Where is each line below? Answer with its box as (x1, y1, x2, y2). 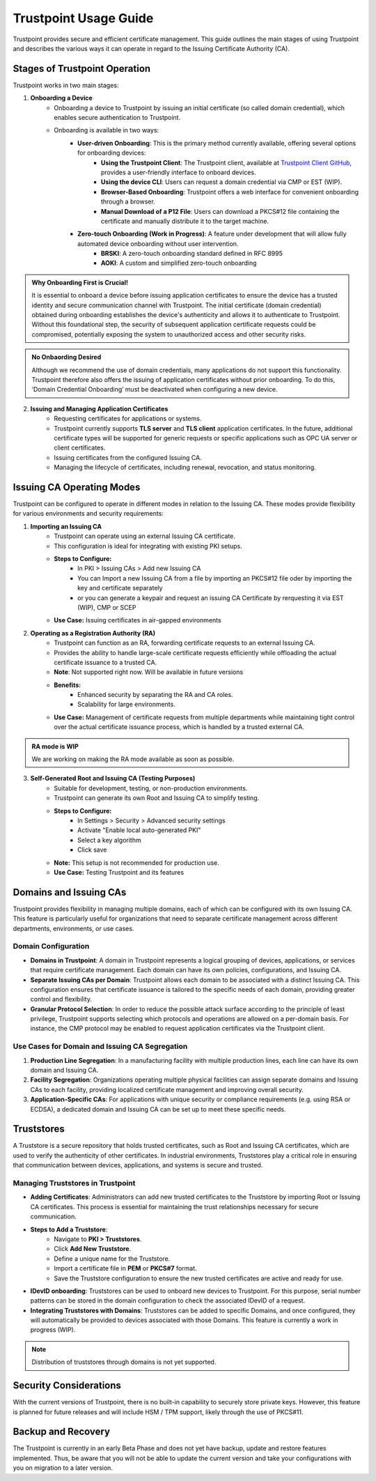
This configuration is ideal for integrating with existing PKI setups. (54, 542, 243, 550)
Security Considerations (13, 1380, 122, 1392)
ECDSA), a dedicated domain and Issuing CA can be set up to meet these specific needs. (30, 1105, 286, 1113)
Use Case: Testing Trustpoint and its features (54, 868, 185, 876)
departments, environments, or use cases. (13, 924, 134, 933)
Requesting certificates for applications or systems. (54, 415, 202, 423)
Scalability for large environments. (77, 700, 175, 709)
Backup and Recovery (13, 1426, 111, 1438)
